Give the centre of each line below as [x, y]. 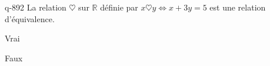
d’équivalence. [30, 18]
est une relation [238, 7]
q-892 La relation [36, 7]
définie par [119, 7]
